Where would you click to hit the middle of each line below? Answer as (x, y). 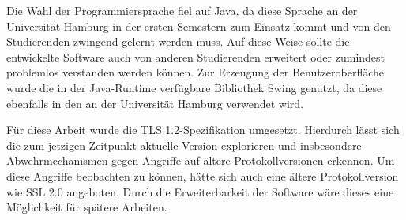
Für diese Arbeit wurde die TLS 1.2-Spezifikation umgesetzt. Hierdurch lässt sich (203, 130)
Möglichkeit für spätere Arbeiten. (87, 207)
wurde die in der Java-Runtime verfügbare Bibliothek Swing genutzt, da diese (194, 87)
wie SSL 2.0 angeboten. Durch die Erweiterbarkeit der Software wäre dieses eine (200, 191)
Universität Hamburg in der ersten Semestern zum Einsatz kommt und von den (199, 26)
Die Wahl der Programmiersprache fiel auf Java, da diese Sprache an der (182, 10)
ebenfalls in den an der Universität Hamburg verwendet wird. (155, 103)
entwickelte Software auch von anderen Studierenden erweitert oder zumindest (196, 56)
